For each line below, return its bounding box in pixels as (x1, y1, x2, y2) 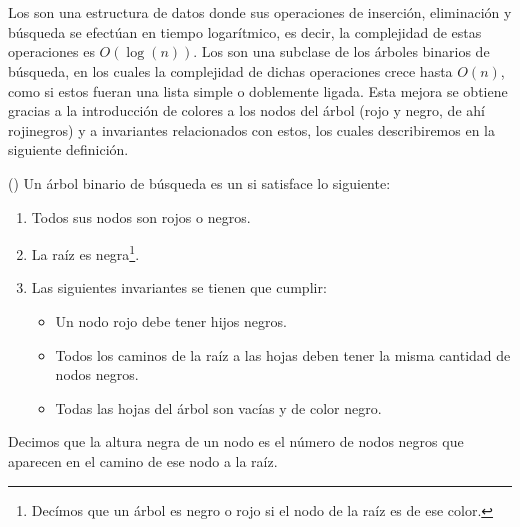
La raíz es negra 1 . (31, 241, 140, 264)
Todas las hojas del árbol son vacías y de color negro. (55, 397, 382, 418)
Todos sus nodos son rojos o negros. (31, 206, 251, 227)
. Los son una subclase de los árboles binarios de (193, 41, 490, 62)
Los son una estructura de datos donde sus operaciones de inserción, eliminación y (8, 2, 512, 23)
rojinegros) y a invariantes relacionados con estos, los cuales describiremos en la (8, 119, 495, 140)
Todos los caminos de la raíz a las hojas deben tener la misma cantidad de (55, 344, 511, 365)
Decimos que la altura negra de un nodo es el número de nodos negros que (8, 431, 464, 452)
